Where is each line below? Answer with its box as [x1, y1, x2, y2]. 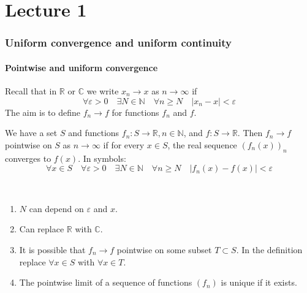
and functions [68, 126, 119, 139]
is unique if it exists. [221, 276, 297, 289]
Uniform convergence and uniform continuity [5, 35, 232, 50]
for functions [112, 105, 159, 118]
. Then [237, 126, 263, 139]
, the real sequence [167, 138, 237, 151]
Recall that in [5, 85, 57, 97]
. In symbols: [78, 151, 126, 164]
